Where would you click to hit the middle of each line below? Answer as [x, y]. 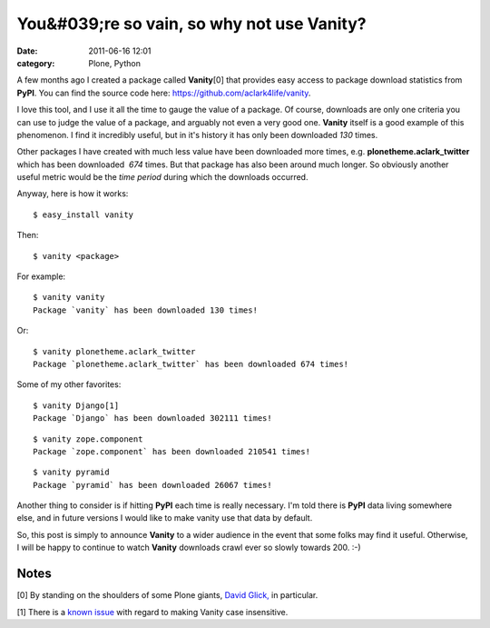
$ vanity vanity [69, 297]
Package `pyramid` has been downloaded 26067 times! [152, 485]
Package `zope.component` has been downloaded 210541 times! [171, 451]
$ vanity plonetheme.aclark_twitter [114, 351]
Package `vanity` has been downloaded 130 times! [146, 310]
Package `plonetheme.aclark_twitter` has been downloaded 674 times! [191, 364]
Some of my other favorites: [69, 384]
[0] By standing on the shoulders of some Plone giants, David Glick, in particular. [167, 595]
